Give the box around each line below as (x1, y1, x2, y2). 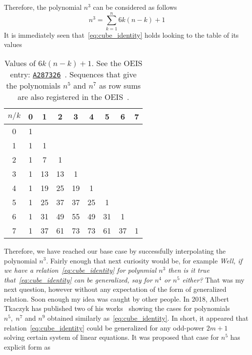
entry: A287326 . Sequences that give (10, 68, 137, 80)
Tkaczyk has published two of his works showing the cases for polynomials (4, 303, 230, 313)
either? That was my (182, 274, 245, 284)
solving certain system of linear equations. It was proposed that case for (4, 332, 219, 342)
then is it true (168, 265, 210, 275)
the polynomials (6, 79, 61, 91)
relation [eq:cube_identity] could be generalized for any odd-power (4, 322, 205, 332)
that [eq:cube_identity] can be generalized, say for (4, 274, 152, 284)
